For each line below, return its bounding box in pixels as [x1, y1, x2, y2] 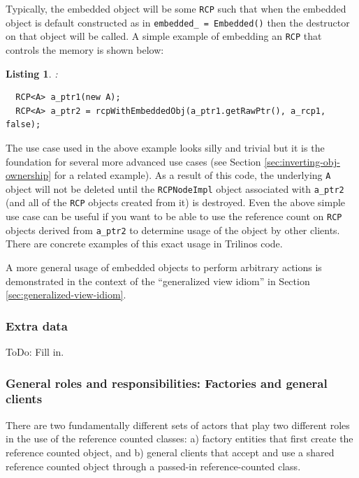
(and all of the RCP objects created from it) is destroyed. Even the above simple [6, 195, 346, 210]
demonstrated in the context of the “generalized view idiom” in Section [6, 273, 310, 288]
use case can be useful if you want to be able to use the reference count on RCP [6, 209, 342, 224]
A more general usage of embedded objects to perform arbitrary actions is [6, 260, 322, 274]
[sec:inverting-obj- [264, 154, 340, 168]
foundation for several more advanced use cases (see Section [6, 154, 261, 168]
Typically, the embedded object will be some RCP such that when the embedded [6, 1, 346, 15]
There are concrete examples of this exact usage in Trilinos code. [6, 236, 283, 251]
